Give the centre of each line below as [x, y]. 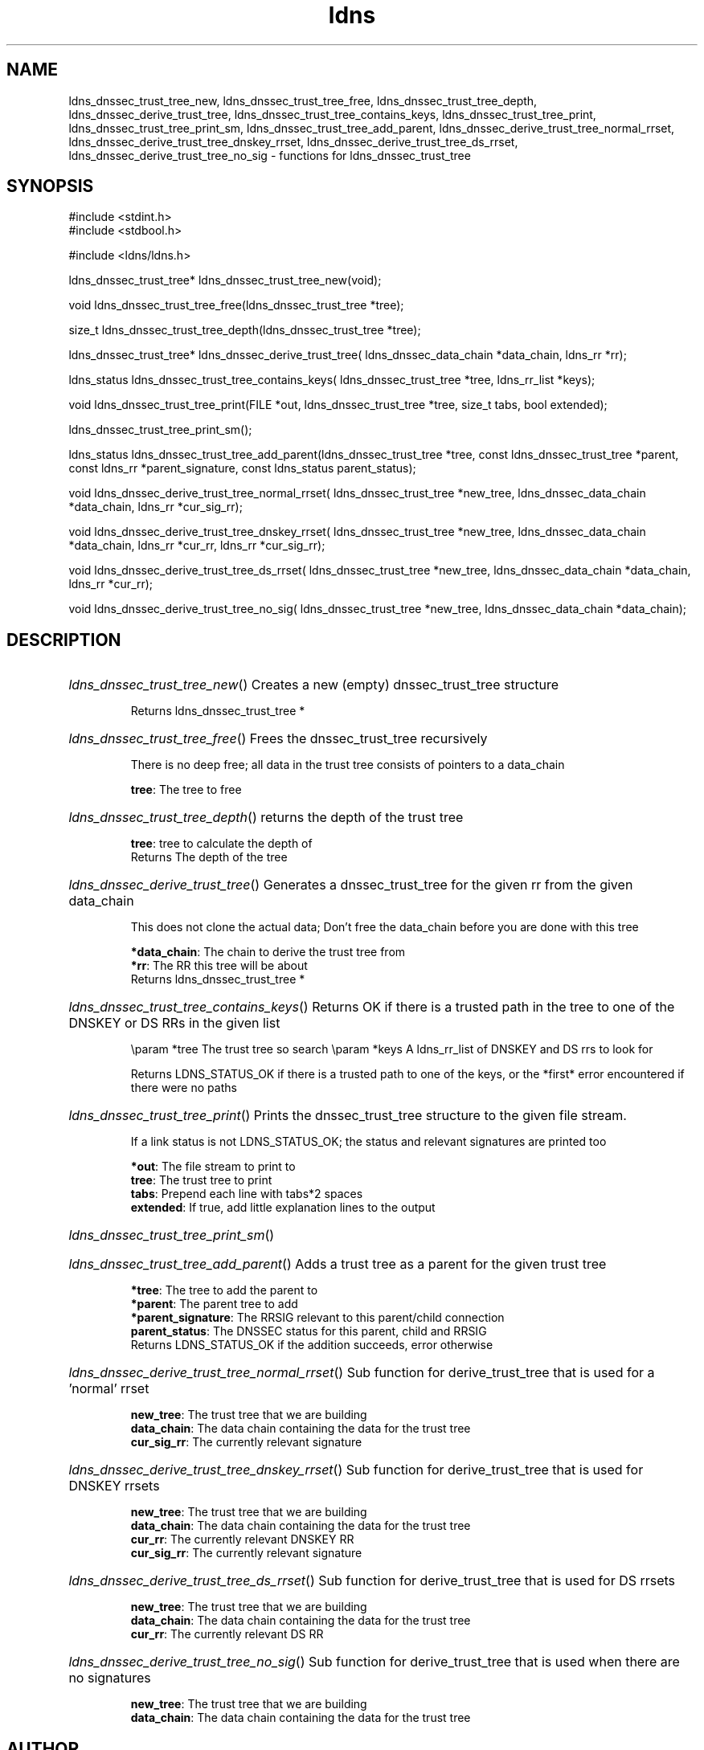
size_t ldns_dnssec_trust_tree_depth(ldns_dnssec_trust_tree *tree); [245, 330]
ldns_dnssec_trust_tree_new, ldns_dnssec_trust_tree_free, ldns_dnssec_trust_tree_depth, [303, 100]
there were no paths [184, 1088]
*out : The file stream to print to [213, 1167]
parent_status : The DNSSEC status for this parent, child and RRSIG [309, 1331]
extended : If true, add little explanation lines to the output [283, 1208]
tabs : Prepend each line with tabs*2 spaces [247, 1194]
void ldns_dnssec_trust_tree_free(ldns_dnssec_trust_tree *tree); [236, 305]
